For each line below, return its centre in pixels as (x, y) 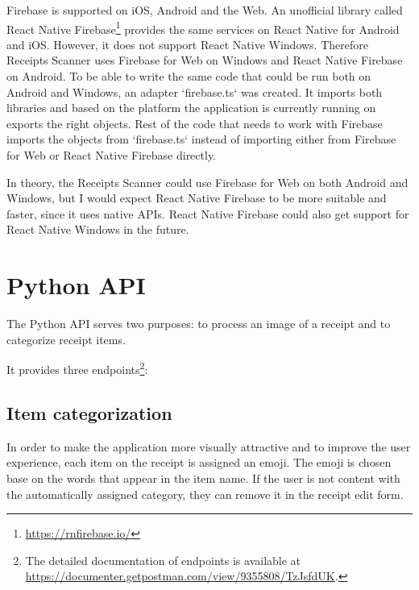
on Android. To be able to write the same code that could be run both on (189, 76)
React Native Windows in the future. (98, 229)
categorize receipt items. (66, 339)
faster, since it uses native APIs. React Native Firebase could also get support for (208, 213)
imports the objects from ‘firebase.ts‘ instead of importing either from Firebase (201, 139)
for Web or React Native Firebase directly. (112, 155)
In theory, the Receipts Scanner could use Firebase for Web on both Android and (207, 182)
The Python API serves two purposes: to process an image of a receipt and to (199, 324)
